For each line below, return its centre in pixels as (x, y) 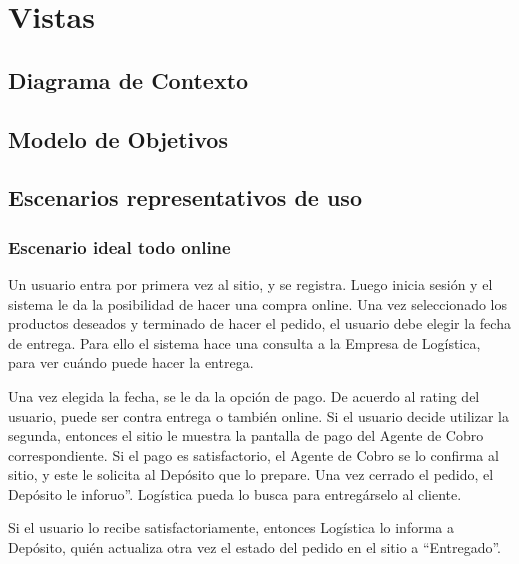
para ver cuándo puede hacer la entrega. (131, 362)
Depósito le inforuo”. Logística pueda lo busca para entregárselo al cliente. (235, 493)
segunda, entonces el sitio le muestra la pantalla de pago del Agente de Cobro (246, 435)
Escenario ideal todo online (119, 246)
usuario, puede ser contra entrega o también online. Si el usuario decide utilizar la (258, 415)
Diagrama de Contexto (128, 79)
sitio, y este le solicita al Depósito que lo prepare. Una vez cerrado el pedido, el (251, 474)
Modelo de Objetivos (118, 138)
